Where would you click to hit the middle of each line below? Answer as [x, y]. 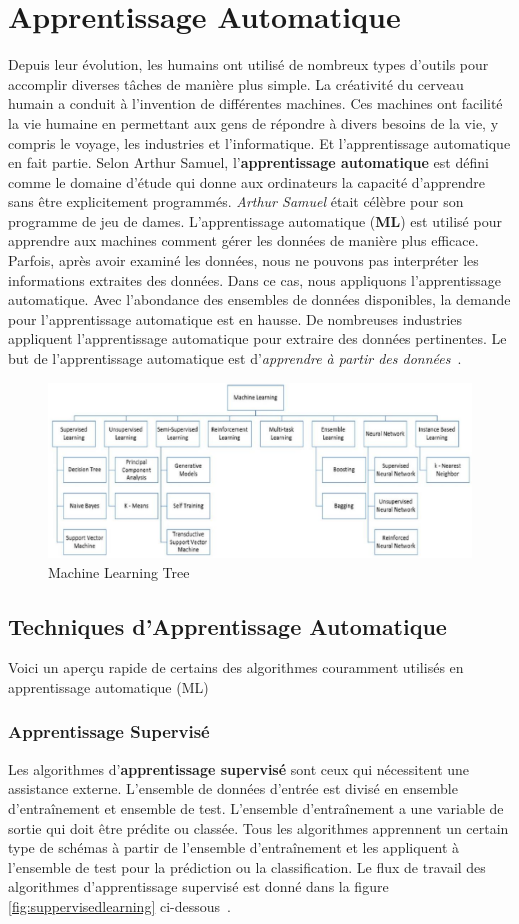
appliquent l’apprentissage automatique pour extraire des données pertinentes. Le [257, 338]
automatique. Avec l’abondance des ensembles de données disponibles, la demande [259, 299]
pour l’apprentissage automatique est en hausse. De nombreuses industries [235, 318]
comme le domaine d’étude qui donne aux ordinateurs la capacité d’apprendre [247, 181]
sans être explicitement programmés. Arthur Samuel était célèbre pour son [236, 201]
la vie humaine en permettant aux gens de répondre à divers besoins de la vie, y [253, 122]
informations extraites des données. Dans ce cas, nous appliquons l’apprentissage [255, 279]
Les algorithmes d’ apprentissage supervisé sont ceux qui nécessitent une [239, 768]
